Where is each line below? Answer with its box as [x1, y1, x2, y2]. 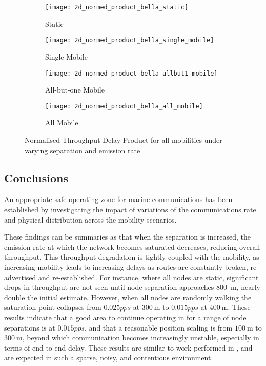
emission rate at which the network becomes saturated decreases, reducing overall [4, 241, 260, 252]
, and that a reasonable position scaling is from [85, 322, 233, 333]
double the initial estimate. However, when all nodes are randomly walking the [4, 291, 252, 302]
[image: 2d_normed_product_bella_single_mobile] [45, 36, 214, 44]
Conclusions [4, 170, 69, 186]
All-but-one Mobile [45, 84, 105, 95]
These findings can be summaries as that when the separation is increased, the [4, 231, 251, 242]
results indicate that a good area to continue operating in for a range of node [4, 312, 247, 322]
